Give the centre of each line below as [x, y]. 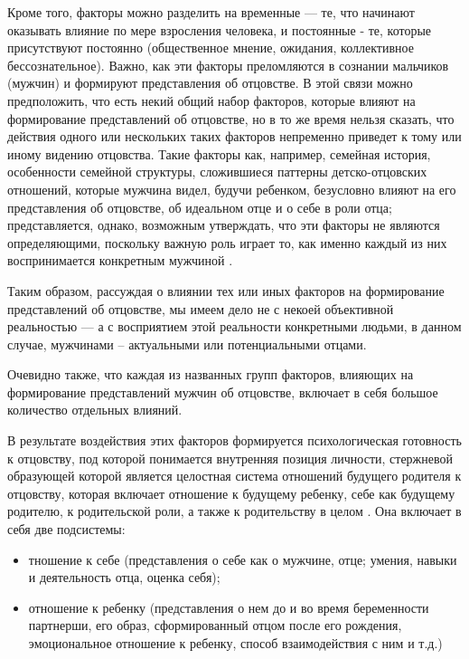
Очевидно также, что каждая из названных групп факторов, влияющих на [211, 374]
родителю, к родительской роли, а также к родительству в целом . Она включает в [234, 511]
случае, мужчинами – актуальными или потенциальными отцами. [187, 344]
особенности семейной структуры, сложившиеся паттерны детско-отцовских [217, 172]
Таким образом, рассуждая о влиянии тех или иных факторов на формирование [226, 290]
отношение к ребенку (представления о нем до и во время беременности [229, 607]
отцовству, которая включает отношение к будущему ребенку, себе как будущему [231, 493]
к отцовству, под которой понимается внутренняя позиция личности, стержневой [230, 458]
